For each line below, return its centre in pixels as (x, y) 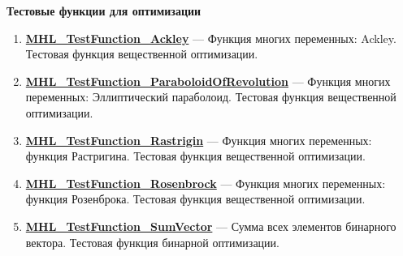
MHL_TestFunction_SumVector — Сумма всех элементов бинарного (211, 226)
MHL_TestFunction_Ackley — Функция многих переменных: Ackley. (211, 38)
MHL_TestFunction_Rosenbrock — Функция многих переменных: (206, 183)
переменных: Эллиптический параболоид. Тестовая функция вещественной (211, 97)
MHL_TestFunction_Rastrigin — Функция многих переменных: (199, 140)
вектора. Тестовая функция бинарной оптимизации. (152, 242)
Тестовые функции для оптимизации (104, 11)
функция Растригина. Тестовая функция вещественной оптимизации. (195, 156)
